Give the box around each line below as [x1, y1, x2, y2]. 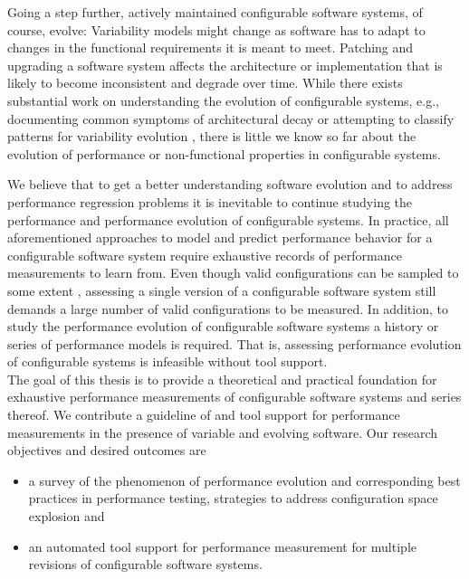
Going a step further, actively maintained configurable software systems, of [7, 3, 423, 21]
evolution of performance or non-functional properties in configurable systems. [7, 144, 441, 163]
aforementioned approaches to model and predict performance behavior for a [7, 228, 433, 247]
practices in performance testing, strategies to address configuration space [28, 489, 438, 508]
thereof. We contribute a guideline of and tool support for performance [7, 405, 400, 424]
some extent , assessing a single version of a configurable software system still [7, 280, 436, 299]
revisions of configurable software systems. [28, 555, 263, 574]
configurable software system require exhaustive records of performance [7, 245, 402, 264]
